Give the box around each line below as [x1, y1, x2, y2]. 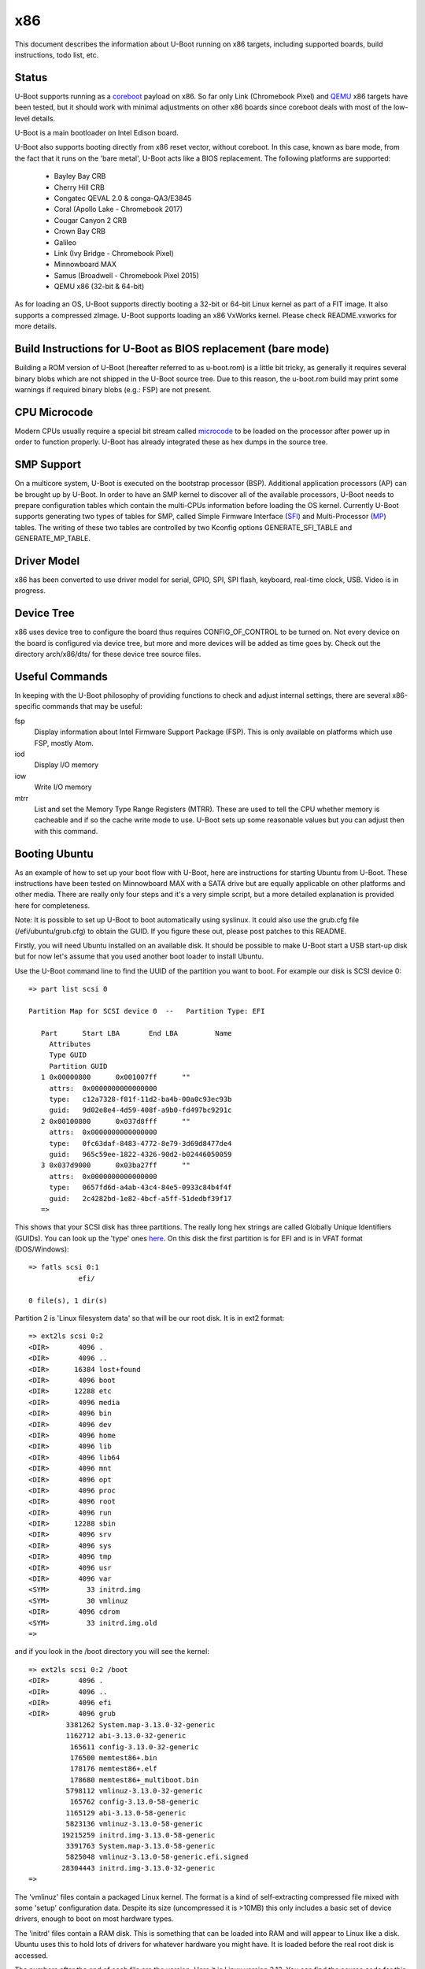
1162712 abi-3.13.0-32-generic [65, 1731, 187, 1741]
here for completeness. [14, 900, 91, 910]
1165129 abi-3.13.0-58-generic [65, 1808, 187, 1817]
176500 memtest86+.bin [69, 1753, 157, 1762]
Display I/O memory [34, 760, 99, 769]
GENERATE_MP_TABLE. [14, 534, 91, 543]
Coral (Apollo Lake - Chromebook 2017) [54, 205, 183, 214]
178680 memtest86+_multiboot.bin [69, 1775, 199, 1784]
